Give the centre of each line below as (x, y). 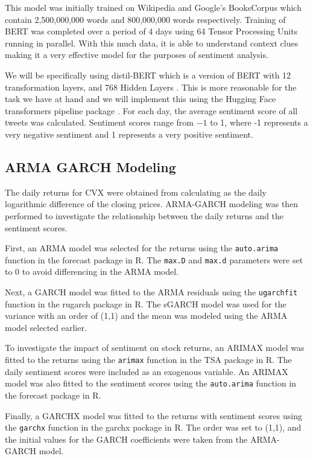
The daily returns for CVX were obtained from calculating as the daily (136, 192)
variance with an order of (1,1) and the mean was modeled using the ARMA (146, 316)
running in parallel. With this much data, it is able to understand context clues (152, 43)
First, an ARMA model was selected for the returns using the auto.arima (142, 248)
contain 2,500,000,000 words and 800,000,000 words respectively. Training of (145, 19)
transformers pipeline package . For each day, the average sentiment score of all (151, 110)
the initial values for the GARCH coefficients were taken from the (126, 439)
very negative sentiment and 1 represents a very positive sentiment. (129, 134)
